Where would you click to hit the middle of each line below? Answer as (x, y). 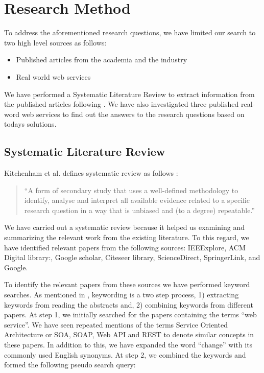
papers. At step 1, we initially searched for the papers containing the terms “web (130, 314)
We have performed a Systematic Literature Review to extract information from (129, 94)
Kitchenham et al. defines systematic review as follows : (91, 173)
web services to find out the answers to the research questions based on (133, 114)
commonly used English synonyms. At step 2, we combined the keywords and (125, 354)
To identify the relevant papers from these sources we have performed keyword (127, 284)
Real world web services (53, 76)
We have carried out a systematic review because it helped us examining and (124, 227)
